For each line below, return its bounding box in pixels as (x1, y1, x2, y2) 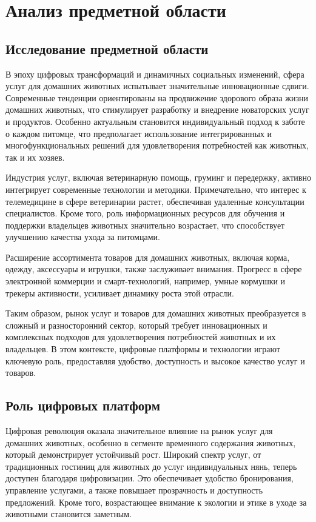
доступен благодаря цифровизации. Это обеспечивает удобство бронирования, (5, 472, 294, 484)
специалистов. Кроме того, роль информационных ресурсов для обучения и (5, 207, 285, 219)
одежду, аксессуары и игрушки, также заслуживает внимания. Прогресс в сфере (5, 263, 302, 275)
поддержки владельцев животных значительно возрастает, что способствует (5, 218, 285, 231)
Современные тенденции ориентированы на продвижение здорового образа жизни (5, 91, 308, 104)
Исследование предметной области (5, 39, 209, 58)
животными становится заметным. (5, 507, 132, 520)
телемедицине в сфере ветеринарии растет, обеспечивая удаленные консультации (5, 195, 304, 207)
